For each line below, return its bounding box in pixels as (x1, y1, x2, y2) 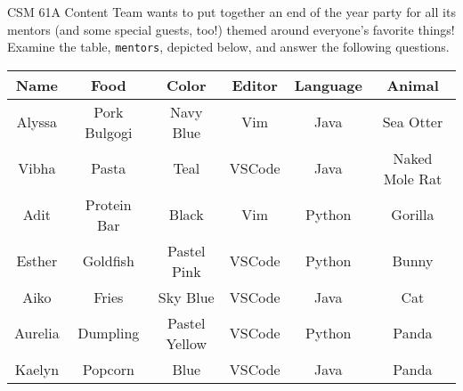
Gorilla (391, 204, 435, 225)
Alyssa (16, 111, 58, 133)
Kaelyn (14, 358, 60, 379)
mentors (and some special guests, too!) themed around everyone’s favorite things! (7, 20, 455, 38)
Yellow (166, 332, 207, 354)
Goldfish (82, 250, 134, 272)
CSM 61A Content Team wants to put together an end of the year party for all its (7, 3, 456, 20)
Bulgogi (85, 121, 133, 143)
